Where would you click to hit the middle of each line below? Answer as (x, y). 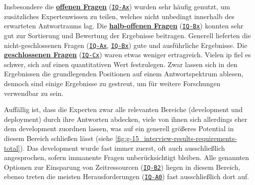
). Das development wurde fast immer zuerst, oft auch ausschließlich (122, 148)
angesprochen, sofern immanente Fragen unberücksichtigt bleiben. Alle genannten (127, 157)
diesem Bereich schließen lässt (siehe (58, 138)
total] (12, 148)
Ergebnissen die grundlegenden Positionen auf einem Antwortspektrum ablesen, (124, 74)
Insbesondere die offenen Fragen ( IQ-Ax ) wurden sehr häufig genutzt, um (117, 6)
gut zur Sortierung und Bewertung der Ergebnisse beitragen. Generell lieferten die (127, 35)
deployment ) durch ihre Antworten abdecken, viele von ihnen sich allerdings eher (126, 119)
